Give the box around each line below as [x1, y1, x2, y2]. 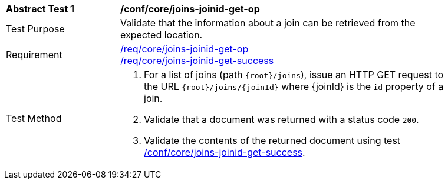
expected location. [120, 29, 203, 41]
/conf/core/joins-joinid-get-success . [144, 146, 305, 158]
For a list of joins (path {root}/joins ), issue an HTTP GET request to [144, 69, 444, 81]
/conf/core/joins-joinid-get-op [120, 3, 260, 15]
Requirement [6, 49, 62, 61]
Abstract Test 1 [6, 3, 74, 15]
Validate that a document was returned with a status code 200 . [144, 113, 419, 125]
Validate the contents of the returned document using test [144, 135, 401, 146]
